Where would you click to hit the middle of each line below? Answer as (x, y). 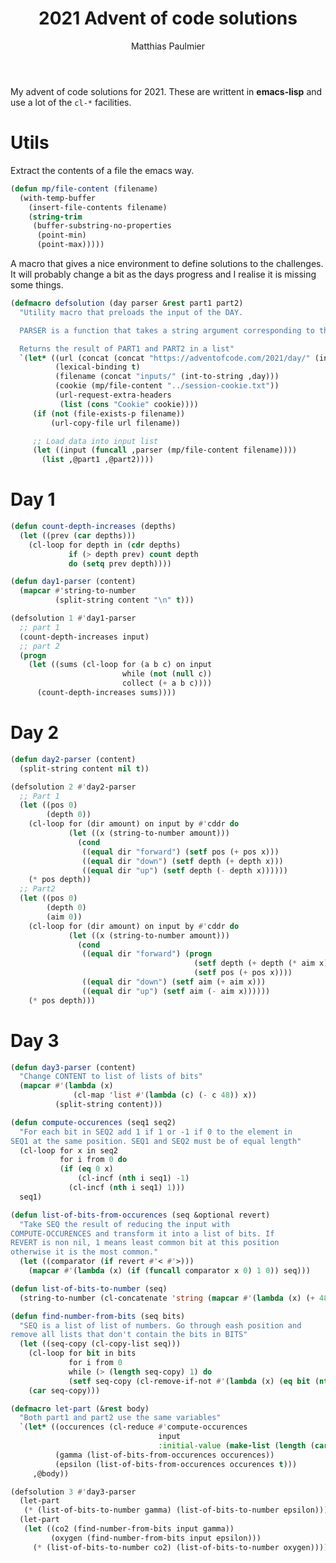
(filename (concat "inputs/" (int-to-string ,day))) (167, 377)
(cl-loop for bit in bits (82, 1353)
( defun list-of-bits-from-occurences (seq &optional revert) (140, 1215)
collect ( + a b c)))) (167, 683)
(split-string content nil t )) (84, 768)
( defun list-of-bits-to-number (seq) (89, 1288)
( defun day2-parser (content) (73, 759)
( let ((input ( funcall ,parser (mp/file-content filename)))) (165, 450)
